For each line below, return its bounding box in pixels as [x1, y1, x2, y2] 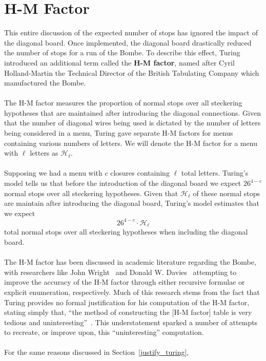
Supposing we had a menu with [4, 167, 103, 178]
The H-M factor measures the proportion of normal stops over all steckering [4, 97, 242, 108]
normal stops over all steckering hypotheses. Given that [4, 187, 178, 198]
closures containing [110, 167, 170, 178]
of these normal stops [193, 187, 260, 198]
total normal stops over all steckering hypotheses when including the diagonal [4, 226, 248, 237]
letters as [30, 147, 58, 158]
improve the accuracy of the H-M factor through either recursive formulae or [4, 277, 245, 287]
